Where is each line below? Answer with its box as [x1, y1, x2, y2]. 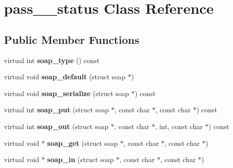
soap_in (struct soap [47, 154, 114, 165]
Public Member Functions [4, 32, 139, 47]
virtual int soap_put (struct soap [4, 104, 109, 115]
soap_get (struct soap [47, 137, 118, 148]
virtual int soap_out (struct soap [4, 121, 109, 131]
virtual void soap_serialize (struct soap [4, 88, 129, 98]
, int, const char [155, 121, 203, 131]
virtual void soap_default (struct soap [4, 71, 125, 82]
